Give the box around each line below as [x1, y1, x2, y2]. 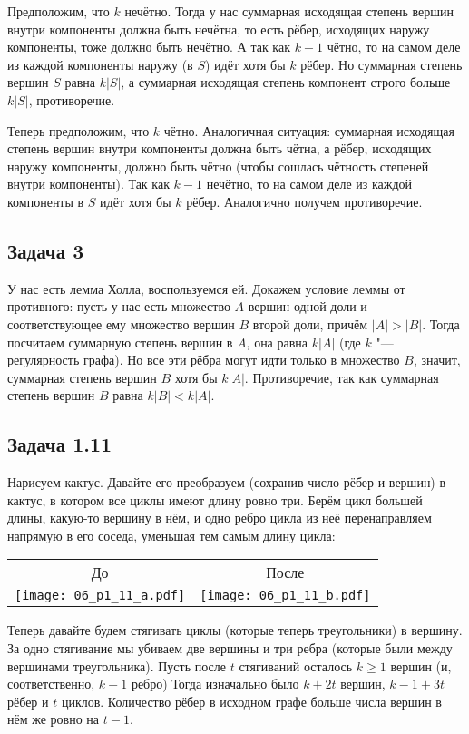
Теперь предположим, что [7, 121, 150, 140]
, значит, [413, 350, 461, 369]
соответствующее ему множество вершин [7, 314, 235, 333]
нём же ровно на [7, 710, 100, 729]
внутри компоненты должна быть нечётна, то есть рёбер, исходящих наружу [7, 19, 430, 38]
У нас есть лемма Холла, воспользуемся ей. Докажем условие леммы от [7, 279, 405, 298]
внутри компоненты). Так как [7, 174, 170, 193]
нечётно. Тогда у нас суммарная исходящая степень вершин [124, 2, 454, 20]
